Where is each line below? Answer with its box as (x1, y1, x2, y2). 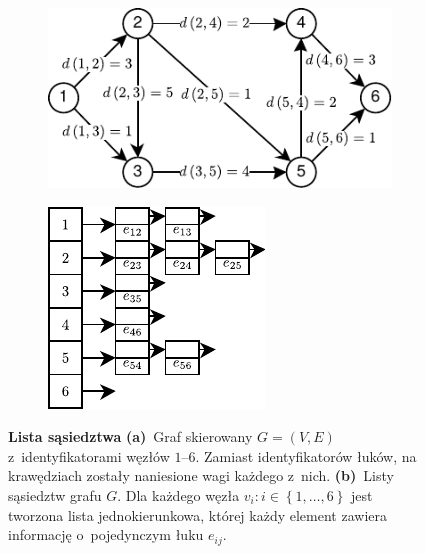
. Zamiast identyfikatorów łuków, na (195, 445, 417, 466)
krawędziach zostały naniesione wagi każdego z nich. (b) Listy (8, 465, 394, 486)
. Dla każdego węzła (117, 484, 240, 505)
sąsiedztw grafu (8, 484, 102, 505)
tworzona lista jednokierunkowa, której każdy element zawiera (8, 504, 387, 525)
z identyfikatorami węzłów (8, 445, 170, 466)
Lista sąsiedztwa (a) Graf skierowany (8, 426, 253, 447)
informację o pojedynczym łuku (8, 524, 204, 545)
